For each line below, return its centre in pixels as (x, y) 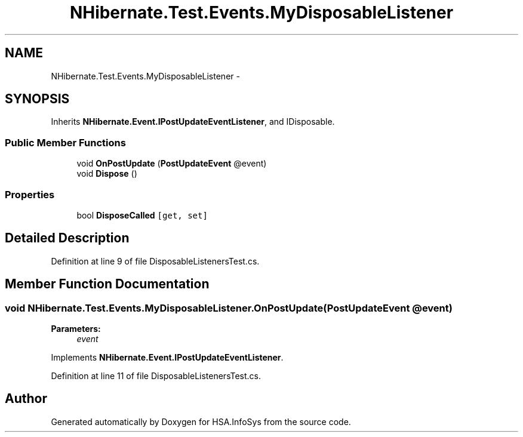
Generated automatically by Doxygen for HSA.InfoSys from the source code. (201, 421)
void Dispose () (107, 174)
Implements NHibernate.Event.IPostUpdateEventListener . (167, 357)
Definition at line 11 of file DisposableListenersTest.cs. (156, 376)
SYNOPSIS (37, 99)
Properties (30, 194)
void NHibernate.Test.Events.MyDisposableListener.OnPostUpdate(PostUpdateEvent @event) (229, 308)
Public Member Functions (65, 142)
